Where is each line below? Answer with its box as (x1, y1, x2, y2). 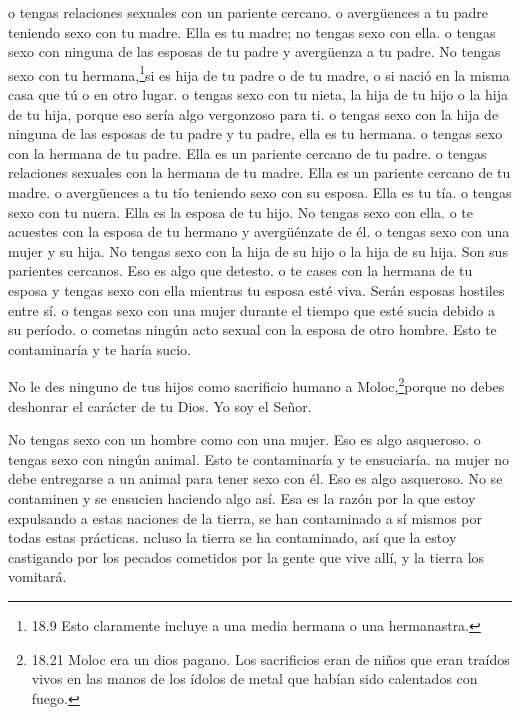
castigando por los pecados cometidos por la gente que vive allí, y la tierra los (8, 546, 485, 567)
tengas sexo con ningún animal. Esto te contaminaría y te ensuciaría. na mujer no (8, 448, 510, 469)
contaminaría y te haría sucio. (8, 338, 191, 359)
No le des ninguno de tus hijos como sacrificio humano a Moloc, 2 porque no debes (8, 373, 505, 396)
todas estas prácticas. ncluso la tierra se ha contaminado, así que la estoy (8, 527, 457, 548)
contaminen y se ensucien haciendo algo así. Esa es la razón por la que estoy (8, 487, 476, 508)
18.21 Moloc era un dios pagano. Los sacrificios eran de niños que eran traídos (31, 648, 510, 669)
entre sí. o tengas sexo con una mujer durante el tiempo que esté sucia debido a (8, 299, 495, 320)
